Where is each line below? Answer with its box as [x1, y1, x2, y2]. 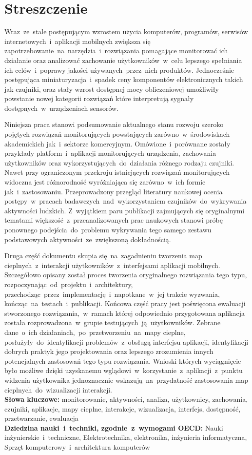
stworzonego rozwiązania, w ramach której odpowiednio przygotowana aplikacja [4, 308, 245, 318]
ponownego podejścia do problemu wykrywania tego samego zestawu [4, 225, 212, 234]
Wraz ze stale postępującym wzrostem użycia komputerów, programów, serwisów [4, 26, 248, 37]
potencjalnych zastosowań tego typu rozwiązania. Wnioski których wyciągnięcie [4, 355, 241, 366]
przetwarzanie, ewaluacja [4, 413, 78, 423]
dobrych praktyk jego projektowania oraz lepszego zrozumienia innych [4, 346, 213, 356]
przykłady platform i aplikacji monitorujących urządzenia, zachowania [4, 148, 216, 158]
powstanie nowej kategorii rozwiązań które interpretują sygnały [4, 93, 194, 103]
